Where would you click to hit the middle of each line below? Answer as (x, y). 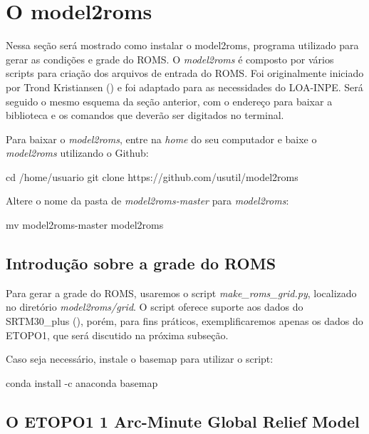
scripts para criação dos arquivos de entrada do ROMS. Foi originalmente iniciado (185, 73)
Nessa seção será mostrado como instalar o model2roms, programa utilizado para (182, 45)
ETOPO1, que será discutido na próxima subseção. (117, 335)
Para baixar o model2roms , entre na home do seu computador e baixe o (161, 139)
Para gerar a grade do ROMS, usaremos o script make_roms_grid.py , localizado (181, 293)
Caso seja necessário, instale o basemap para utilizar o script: (140, 359)
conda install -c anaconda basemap (82, 382)
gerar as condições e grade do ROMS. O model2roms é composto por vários (170, 59)
